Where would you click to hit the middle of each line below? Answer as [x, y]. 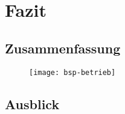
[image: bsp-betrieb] [72, 72]
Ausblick [32, 103]
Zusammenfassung [63, 48]
